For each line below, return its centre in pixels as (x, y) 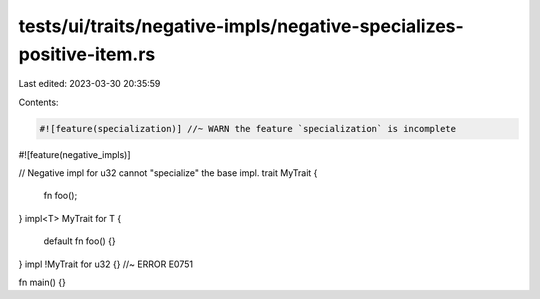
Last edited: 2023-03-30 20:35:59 (89, 84)
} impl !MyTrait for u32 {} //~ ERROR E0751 (106, 264)
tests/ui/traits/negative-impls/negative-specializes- (241, 26)
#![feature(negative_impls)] (74, 154)
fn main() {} (42, 282)
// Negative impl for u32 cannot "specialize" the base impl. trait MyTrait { (168, 173)
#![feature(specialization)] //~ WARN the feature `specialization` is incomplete (248, 128)
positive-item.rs (87, 54)
